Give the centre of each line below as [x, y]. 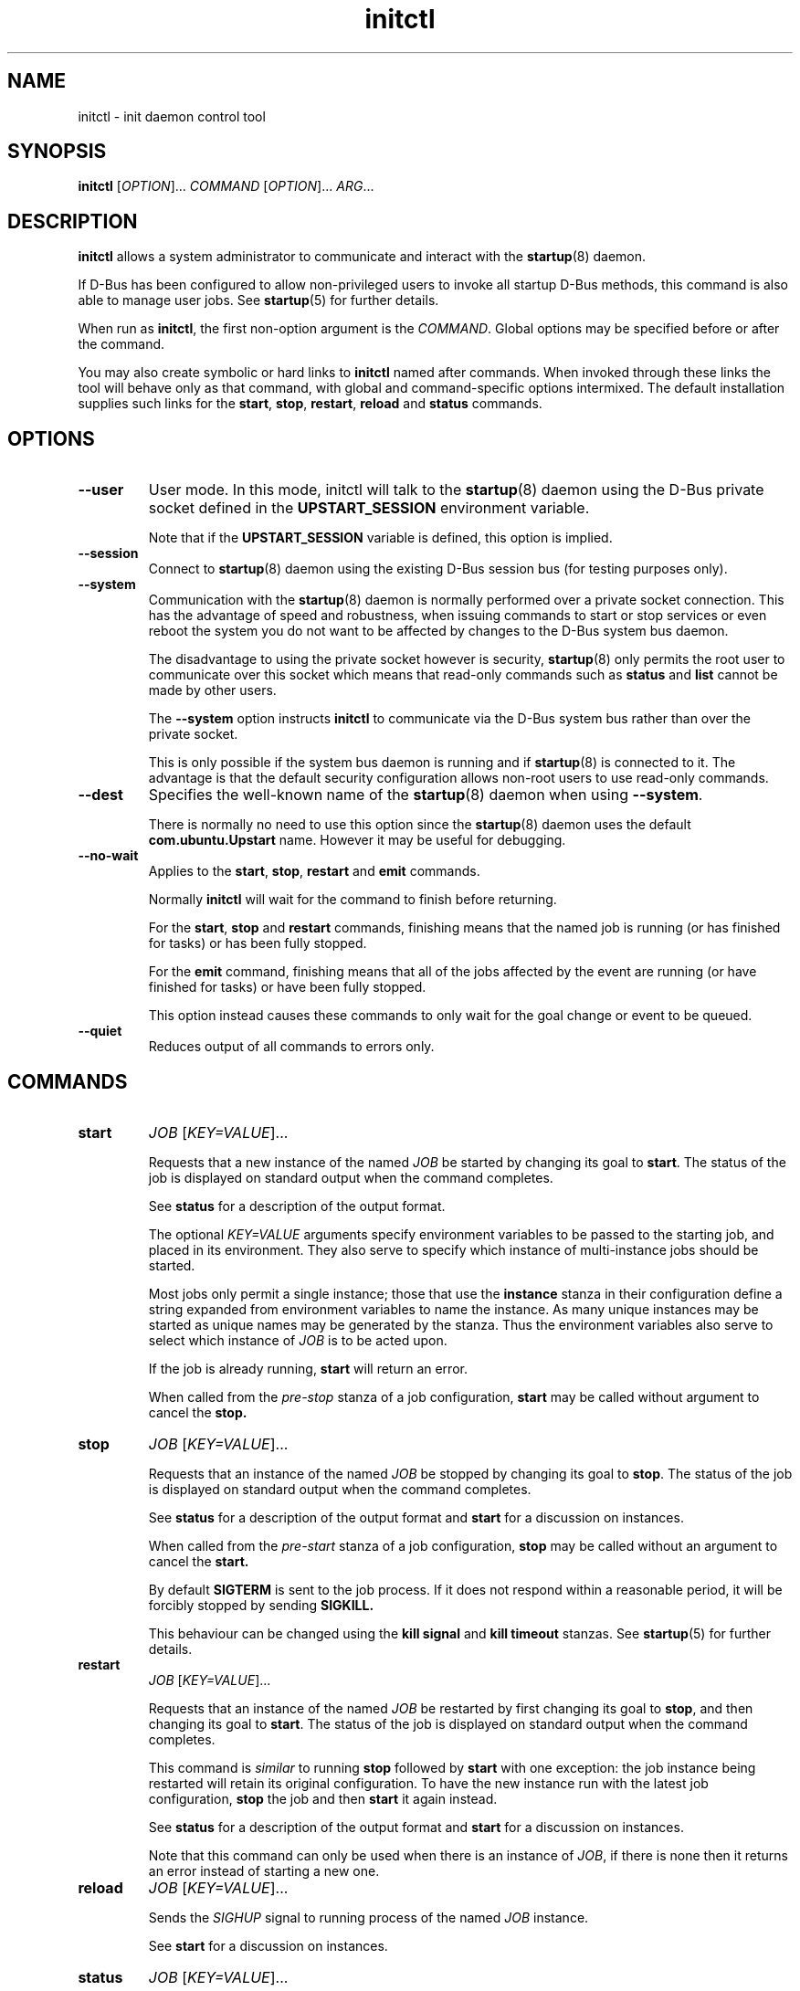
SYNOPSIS [57, 152]
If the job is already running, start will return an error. [308, 1368]
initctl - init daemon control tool [172, 116]
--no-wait [108, 856]
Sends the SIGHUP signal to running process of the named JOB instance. [368, 1917]
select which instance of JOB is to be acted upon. [298, 1340]
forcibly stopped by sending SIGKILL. [261, 1605]
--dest [100, 795]
